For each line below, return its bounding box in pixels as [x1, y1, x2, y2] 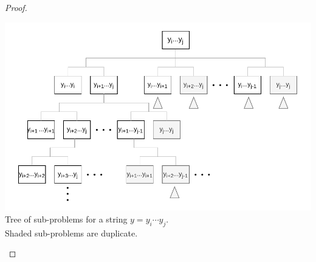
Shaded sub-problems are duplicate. [5, 226, 138, 239]
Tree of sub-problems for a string [5, 212, 128, 225]
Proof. [5, 1, 27, 13]
